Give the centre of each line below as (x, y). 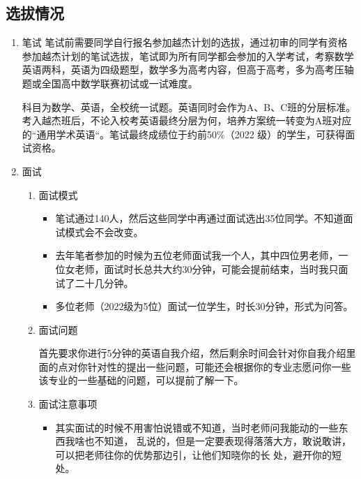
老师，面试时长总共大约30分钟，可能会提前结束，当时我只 (207, 268)
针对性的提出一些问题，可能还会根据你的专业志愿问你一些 (219, 366)
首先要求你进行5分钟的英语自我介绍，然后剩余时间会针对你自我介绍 (192, 353)
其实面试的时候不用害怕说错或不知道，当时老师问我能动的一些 (197, 427)
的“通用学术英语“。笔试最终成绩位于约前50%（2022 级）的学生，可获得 (184, 134)
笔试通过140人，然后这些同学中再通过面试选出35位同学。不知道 (199, 218)
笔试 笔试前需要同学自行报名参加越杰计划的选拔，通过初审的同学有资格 (185, 42)
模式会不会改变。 (104, 231)
